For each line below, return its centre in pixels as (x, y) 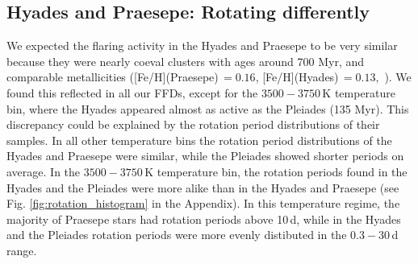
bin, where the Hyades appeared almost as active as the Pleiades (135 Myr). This (208, 108)
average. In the (44, 171)
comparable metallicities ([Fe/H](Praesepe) (113, 77)
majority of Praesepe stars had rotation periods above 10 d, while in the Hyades (204, 219)
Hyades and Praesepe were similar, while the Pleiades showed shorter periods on (205, 156)
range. (22, 250)
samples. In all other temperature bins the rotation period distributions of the (199, 140)
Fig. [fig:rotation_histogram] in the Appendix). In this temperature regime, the (203, 203)
